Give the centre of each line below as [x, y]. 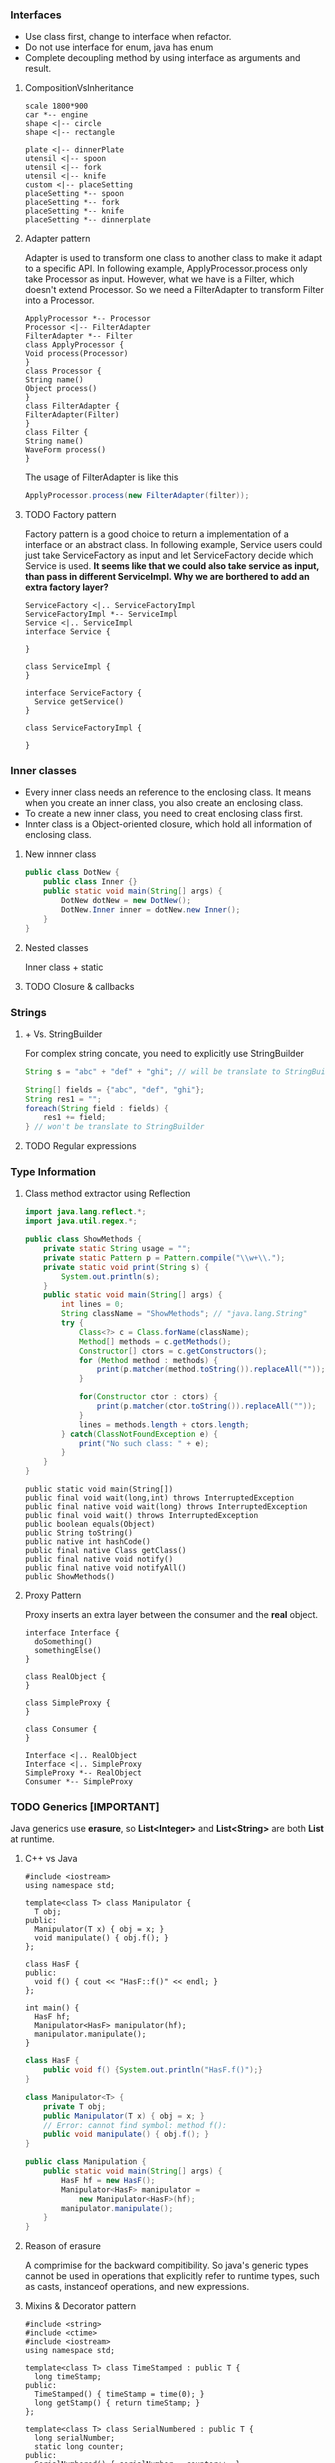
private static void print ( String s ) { [126, 1267]
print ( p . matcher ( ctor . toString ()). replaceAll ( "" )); [206, 1406]
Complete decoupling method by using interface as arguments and [162, 58]
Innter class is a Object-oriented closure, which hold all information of [168, 824]
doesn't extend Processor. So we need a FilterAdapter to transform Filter [174, 290]
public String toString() [78, 1533]
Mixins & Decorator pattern [80, 2306]
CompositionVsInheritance [79, 88]
